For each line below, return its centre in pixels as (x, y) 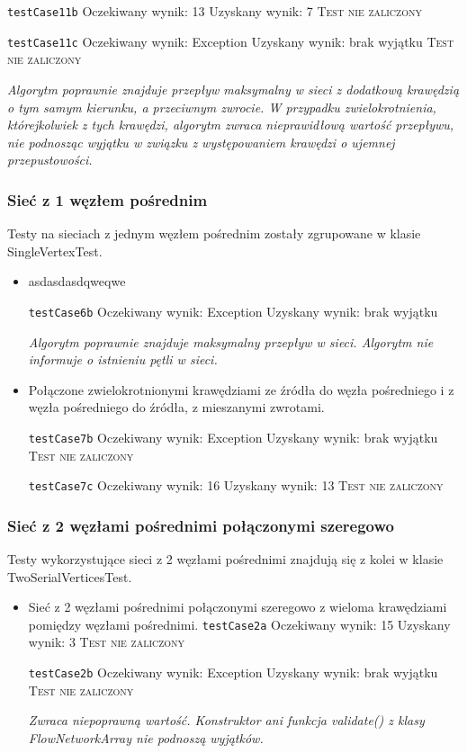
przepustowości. (50, 160)
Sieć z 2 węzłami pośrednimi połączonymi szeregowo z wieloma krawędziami (238, 607)
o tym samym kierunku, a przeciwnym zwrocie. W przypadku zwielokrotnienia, (222, 107)
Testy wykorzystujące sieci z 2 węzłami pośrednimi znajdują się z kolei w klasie (225, 559)
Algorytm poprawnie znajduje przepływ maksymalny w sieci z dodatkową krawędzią (233, 89)
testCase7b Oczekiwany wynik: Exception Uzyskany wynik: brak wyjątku (233, 437)
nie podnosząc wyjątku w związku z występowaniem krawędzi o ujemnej (201, 142)
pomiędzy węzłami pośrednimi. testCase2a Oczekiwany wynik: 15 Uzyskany (239, 624)
